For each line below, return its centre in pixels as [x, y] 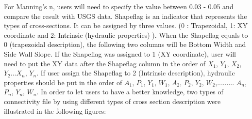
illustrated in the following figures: [55, 111]
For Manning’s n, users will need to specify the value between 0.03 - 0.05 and [119, 6]
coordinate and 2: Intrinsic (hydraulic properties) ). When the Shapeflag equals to [126, 35]
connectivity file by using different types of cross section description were [112, 101]
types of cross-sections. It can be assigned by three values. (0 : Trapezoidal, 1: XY [126, 25]
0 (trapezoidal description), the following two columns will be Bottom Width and [125, 44]
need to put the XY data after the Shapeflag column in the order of [105, 63]
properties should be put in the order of [63, 82]
